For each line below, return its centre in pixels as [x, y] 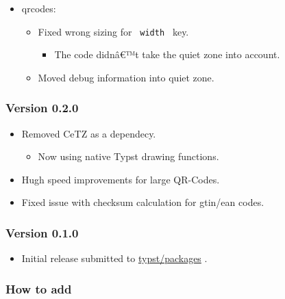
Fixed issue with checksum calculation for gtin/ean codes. [143, 202]
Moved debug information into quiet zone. [126, 77]
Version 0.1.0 [42, 232]
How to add [39, 288]
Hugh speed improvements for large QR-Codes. [121, 179]
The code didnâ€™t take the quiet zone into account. [167, 54]
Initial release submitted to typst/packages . [114, 258]
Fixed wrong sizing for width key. [113, 31]
